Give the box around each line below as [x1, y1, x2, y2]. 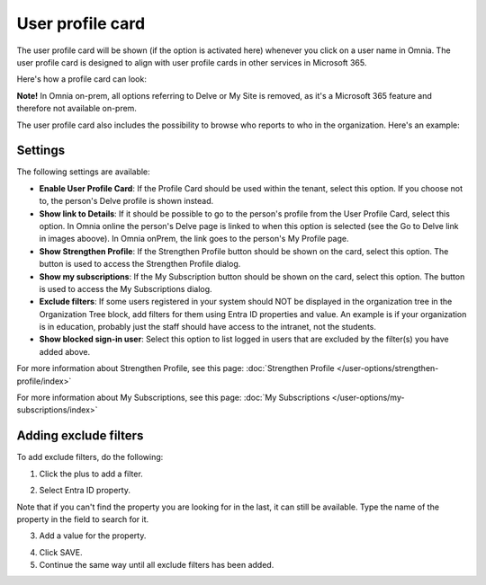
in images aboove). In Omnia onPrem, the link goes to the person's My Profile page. [39, 234, 349, 244]
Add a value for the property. [39, 530, 147, 541]
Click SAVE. [39, 546, 83, 557]
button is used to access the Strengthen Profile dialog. [39, 259, 241, 270]
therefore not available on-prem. [16, 103, 137, 114]
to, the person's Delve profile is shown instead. [39, 196, 214, 207]
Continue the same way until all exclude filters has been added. [39, 560, 274, 571]
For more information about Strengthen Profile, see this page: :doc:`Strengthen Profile [16, 363, 335, 374]
